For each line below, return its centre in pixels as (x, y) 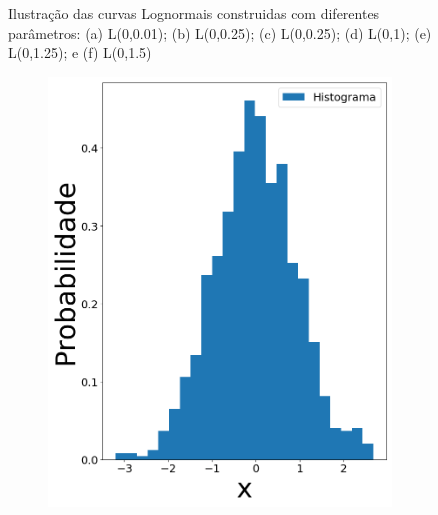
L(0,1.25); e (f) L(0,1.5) (80, 52)
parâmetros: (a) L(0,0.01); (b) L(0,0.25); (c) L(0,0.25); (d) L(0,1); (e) (220, 32)
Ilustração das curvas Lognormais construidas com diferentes (194, 13)
